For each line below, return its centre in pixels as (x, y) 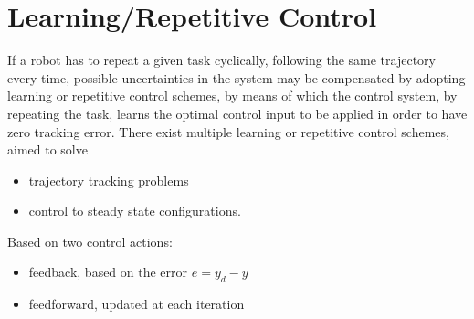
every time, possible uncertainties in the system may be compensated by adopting (237, 77)
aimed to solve (47, 149)
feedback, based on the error (108, 272)
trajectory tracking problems (109, 180)
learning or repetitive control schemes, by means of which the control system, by (232, 96)
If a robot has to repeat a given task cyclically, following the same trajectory (221, 60)
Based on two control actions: (90, 241)
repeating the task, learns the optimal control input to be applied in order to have (237, 113)
